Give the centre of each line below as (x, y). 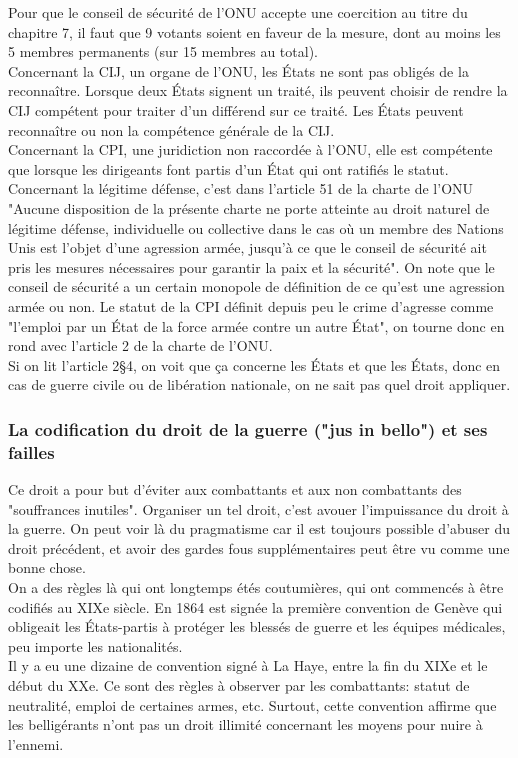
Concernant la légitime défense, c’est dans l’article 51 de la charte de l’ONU (241, 188)
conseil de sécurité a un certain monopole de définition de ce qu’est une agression (256, 286)
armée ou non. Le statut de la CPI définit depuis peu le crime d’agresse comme (251, 305)
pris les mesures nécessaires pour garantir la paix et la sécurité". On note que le (251, 266)
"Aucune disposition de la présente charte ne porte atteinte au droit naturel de (249, 207)
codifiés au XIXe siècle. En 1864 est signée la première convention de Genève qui (255, 606)
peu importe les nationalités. (95, 645)
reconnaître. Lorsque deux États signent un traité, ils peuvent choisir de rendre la (258, 90)
